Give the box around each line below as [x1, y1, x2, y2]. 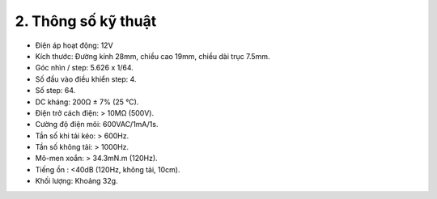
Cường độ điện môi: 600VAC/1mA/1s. [35, 120, 159, 129]
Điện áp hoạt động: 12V [35, 40, 113, 50]
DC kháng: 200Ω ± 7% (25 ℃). [35, 97, 139, 107]
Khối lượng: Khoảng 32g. [35, 176, 118, 186]
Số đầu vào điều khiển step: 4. [35, 74, 137, 84]
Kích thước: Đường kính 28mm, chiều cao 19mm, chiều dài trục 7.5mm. [35, 51, 270, 61]
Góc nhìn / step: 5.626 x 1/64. [35, 63, 134, 73]
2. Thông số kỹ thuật [15, 12, 157, 30]
